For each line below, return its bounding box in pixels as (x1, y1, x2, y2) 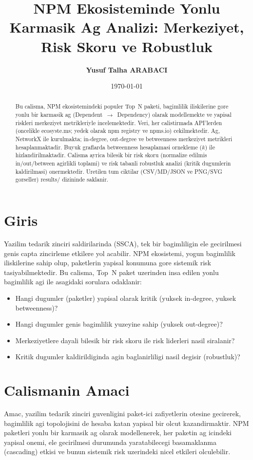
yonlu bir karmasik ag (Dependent (15, 110, 103, 119)
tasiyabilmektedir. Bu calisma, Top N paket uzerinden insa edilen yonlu (4, 267, 219, 277)
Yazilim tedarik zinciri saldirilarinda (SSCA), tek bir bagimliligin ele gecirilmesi (4, 238, 242, 248)
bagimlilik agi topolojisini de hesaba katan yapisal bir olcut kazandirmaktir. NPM (4, 418, 249, 428)
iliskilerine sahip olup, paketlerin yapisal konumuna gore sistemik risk (4, 258, 211, 268)
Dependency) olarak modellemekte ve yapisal (117, 110, 232, 119)
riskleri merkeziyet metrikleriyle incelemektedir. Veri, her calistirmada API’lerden (15, 118, 222, 127)
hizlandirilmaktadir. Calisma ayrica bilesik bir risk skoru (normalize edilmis (15, 151, 207, 159)
